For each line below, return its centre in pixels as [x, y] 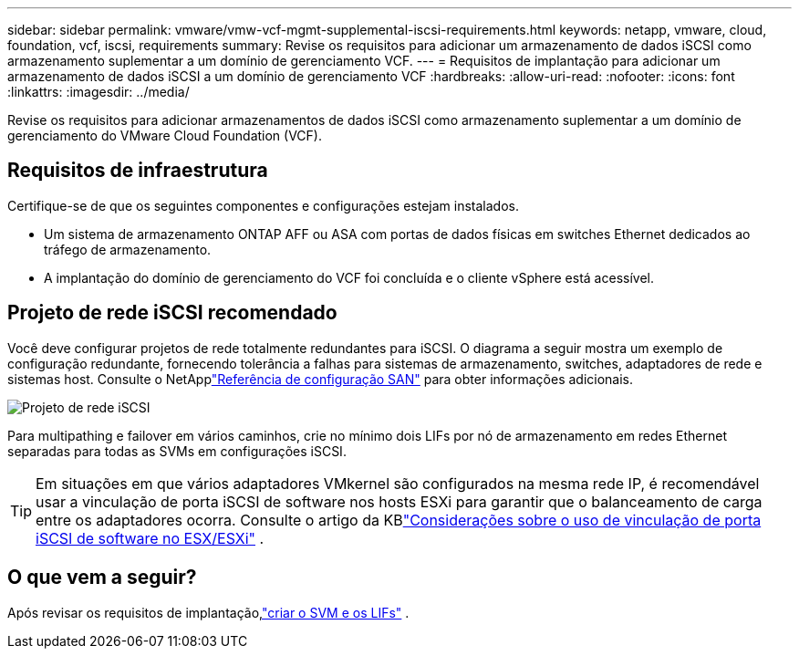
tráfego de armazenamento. [128, 249]
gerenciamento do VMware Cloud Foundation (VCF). [165, 135]
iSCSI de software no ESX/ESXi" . [150, 538]
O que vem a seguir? [102, 578]
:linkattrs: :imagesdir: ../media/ [99, 92]
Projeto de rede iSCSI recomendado [172, 313]
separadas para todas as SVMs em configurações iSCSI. [177, 451]
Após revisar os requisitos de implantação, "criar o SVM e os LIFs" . [208, 612]
